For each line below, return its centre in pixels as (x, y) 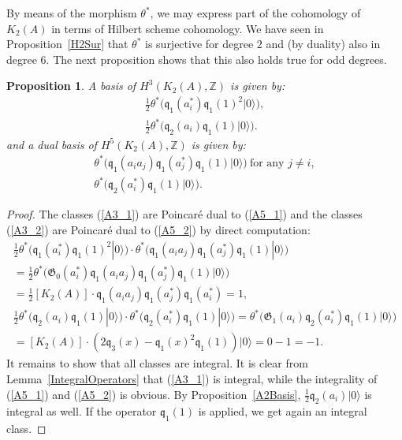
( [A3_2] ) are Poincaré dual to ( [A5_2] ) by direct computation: (158, 230)
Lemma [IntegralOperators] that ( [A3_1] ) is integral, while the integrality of (192, 378)
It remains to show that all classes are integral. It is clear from (157, 363)
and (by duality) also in (323, 44)
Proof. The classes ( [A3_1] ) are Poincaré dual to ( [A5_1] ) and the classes (184, 214)
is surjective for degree (199, 44)
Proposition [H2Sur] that (67, 44)
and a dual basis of (52, 144)
